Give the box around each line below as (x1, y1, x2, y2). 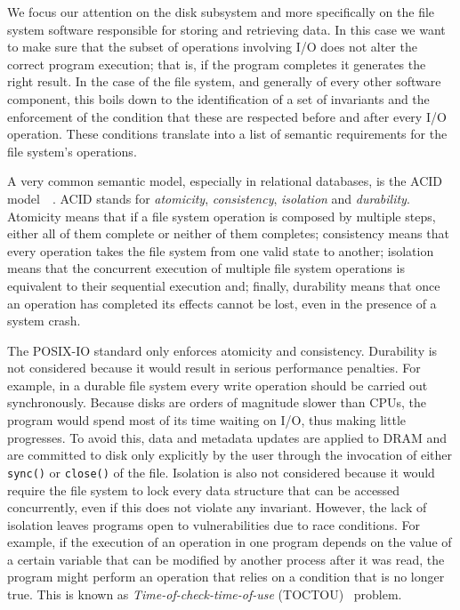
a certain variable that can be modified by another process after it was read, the (7, 550, 445, 568)
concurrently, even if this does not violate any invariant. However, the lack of (7, 498, 427, 517)
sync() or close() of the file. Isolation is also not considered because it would (7, 462, 435, 481)
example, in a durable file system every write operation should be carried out (7, 375, 428, 394)
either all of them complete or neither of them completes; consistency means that (7, 224, 449, 243)
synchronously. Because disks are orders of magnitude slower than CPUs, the (7, 393, 426, 412)
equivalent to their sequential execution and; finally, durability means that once (7, 276, 440, 294)
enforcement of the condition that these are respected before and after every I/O (7, 107, 447, 125)
